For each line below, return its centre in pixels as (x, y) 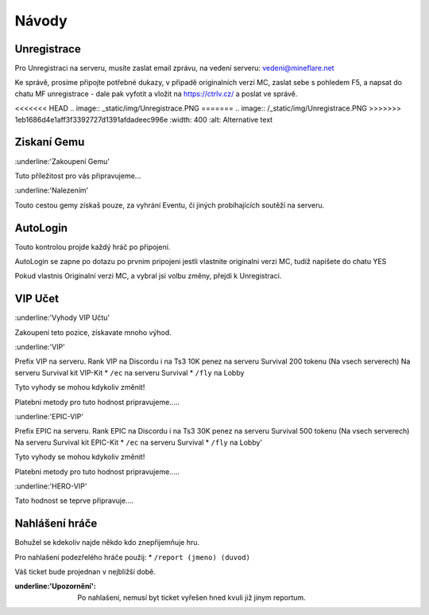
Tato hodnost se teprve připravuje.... (74, 500)
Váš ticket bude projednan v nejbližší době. (85, 572)
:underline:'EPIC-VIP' (49, 417)
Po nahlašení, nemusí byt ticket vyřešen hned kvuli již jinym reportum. (191, 597)
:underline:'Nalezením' (52, 190)
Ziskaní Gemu (50, 142)
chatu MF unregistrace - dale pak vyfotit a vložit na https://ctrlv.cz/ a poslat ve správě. (156, 93)
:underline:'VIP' (40, 347)
